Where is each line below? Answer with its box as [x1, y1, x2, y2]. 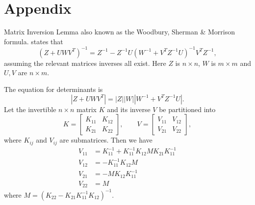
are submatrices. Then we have [59, 135, 153, 145]
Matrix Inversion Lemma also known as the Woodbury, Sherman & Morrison [4, 27, 235, 37]
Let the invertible [4, 104, 56, 114]
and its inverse [107, 104, 151, 114]
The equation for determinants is [4, 84, 103, 94]
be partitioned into [159, 104, 216, 114]
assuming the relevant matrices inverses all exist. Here [4, 58, 166, 68]
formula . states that [4, 36, 63, 46]
